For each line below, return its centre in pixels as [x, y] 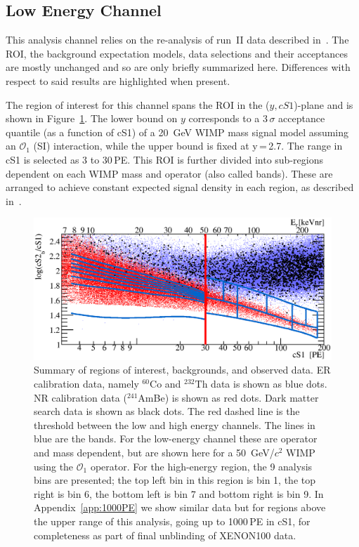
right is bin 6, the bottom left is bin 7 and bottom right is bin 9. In [179, 493]
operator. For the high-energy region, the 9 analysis [201, 466]
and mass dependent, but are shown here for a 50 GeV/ [154, 452]
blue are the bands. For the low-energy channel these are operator [176, 439]
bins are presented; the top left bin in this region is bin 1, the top [175, 480]
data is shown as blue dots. [269, 383]
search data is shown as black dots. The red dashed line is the [167, 411]
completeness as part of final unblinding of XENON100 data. [165, 535]
